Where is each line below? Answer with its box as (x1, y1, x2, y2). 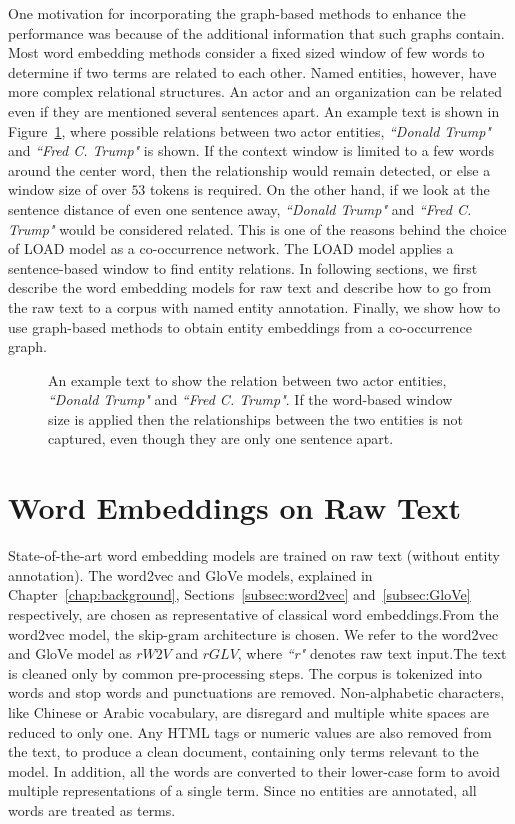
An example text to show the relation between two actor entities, (48, 369, 447, 390)
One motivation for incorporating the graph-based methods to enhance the (8, 3, 466, 23)
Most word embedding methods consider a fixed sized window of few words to (8, 42, 485, 63)
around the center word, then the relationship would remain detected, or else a (8, 159, 491, 180)
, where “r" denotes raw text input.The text (237, 643, 507, 664)
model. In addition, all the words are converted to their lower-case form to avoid (8, 760, 500, 781)
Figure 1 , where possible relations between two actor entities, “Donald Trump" (8, 120, 491, 141)
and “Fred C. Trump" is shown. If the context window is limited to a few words (8, 140, 495, 161)
